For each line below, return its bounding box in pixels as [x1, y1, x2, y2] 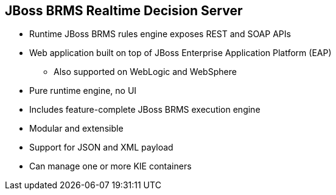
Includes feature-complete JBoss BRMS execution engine [29, 104, 261, 115]
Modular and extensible [29, 123, 124, 134]
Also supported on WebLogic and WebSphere [54, 66, 237, 77]
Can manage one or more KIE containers [29, 161, 192, 172]
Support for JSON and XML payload [29, 142, 173, 153]
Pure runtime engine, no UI [29, 85, 137, 96]
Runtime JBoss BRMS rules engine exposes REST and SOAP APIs [29, 29, 291, 40]
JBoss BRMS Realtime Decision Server [5, 3, 243, 18]
